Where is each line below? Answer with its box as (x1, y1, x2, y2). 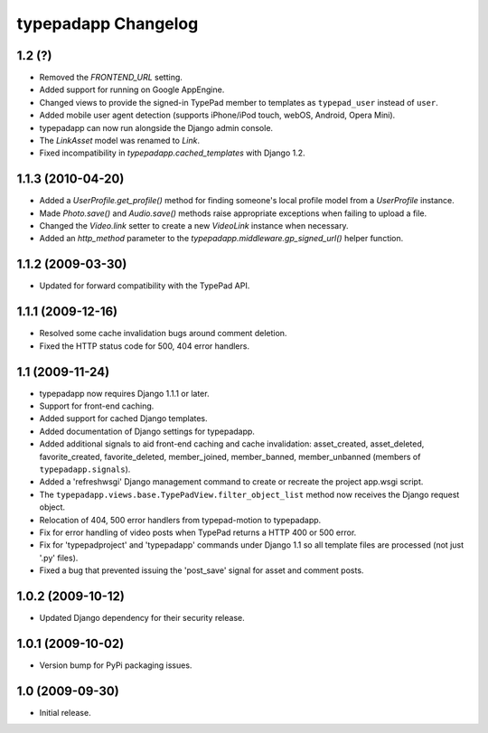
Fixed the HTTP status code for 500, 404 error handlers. (39, 340, 250, 352)
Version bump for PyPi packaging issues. (39, 660, 192, 671)
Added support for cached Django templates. (39, 413, 208, 424)
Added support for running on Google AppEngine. (39, 84, 225, 95)
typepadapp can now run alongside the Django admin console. (39, 122, 274, 133)
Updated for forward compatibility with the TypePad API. (39, 280, 250, 291)
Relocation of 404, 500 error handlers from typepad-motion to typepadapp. (39, 514, 322, 525)
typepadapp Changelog (16, 14, 199, 33)
